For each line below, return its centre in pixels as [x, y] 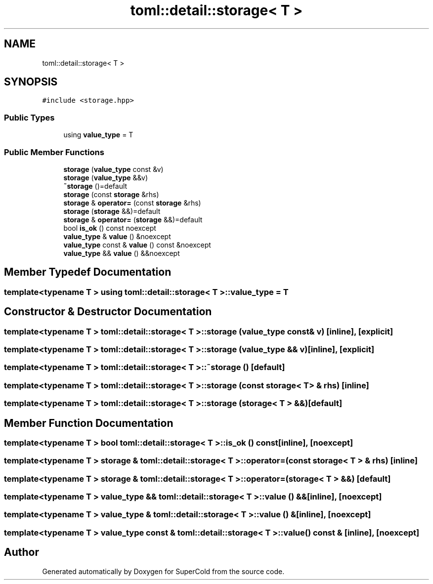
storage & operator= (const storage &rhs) [132, 203]
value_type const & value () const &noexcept [137, 245]
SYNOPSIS [31, 82]
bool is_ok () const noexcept [110, 228]
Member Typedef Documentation [88, 272]
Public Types [29, 117]
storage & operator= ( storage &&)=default [133, 219]
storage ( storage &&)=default [112, 211]
